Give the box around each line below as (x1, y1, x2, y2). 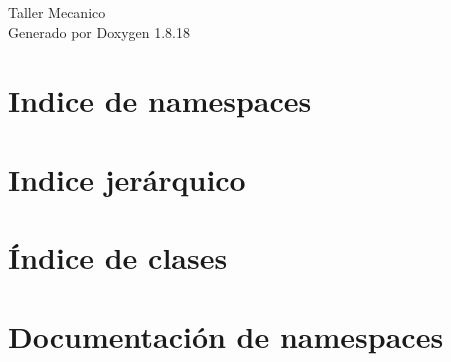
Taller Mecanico (8, 2, 106, 22)
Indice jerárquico (8, 158, 246, 199)
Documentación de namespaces (8, 315, 444, 356)
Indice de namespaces (8, 80, 312, 121)
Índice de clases (8, 237, 228, 278)
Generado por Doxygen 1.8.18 (8, 21, 190, 42)
